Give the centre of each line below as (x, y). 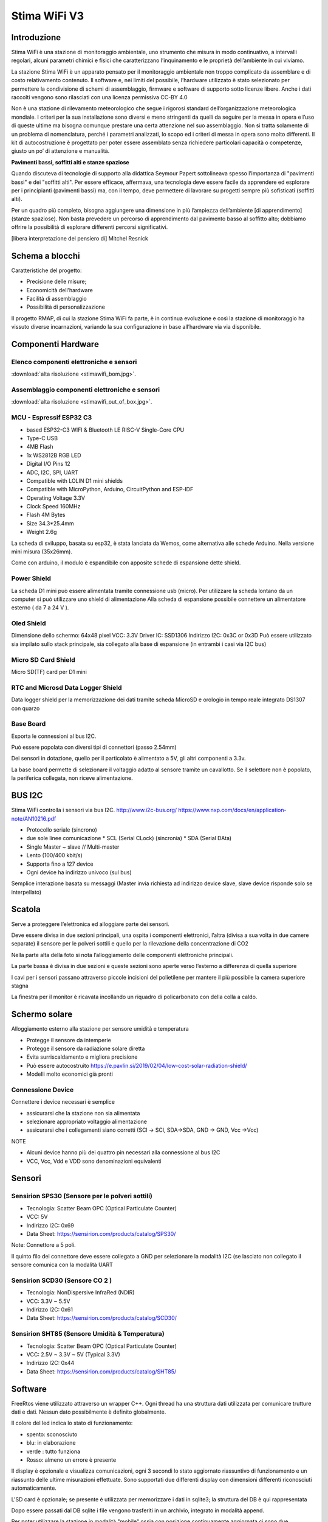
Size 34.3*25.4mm (50, 523)
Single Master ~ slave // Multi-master (73, 847)
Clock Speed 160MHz (54, 507)
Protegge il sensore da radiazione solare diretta (86, 1048)
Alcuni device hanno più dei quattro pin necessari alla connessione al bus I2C (123, 1152)
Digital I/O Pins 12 (48, 464)
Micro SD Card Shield (43, 659)
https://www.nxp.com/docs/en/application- (232, 810)
